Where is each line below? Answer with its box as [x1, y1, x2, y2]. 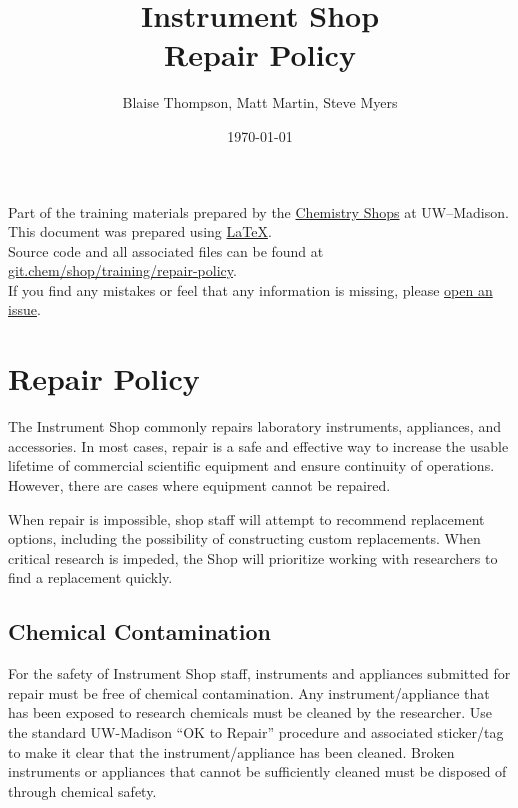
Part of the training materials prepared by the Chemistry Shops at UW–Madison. [8, 201, 509, 222]
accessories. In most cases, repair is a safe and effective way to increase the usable [8, 435, 509, 456]
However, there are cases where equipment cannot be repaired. [8, 474, 391, 495]
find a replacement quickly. [8, 567, 173, 588]
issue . [8, 299, 41, 320]
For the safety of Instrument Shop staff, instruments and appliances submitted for [8, 663, 511, 684]
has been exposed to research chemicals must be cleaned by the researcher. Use [8, 702, 493, 723]
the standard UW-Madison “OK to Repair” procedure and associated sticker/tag [8, 721, 504, 742]
